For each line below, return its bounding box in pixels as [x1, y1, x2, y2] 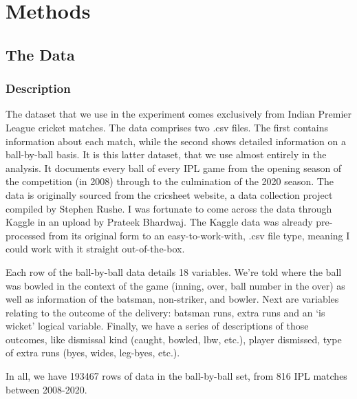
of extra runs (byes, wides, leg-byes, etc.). [6, 345, 180, 360]
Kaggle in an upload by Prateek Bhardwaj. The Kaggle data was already [6, 215, 313, 229]
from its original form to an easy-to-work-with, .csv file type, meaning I [48, 228, 350, 242]
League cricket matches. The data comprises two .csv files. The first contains [6, 120, 328, 134]
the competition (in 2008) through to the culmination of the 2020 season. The [6, 174, 334, 188]
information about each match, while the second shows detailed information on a [6, 133, 346, 148]
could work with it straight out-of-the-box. [6, 241, 185, 256]
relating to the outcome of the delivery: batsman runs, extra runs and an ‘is [6, 305, 325, 319]
